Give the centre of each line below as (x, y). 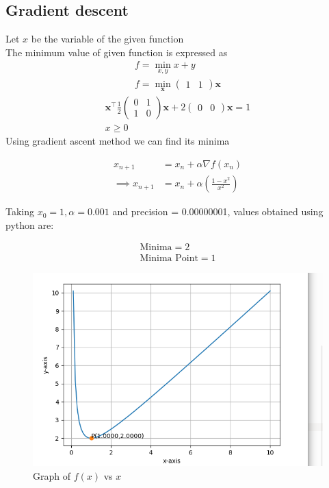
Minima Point (169, 259)
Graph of (52, 475)
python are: (30, 224)
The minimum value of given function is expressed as (117, 52)
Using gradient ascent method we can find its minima (118, 140)
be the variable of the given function (107, 39)
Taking (20, 211)
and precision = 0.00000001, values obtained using (218, 211)
